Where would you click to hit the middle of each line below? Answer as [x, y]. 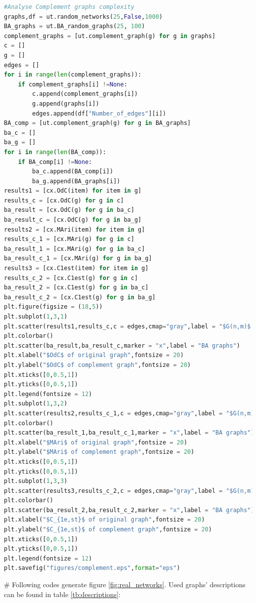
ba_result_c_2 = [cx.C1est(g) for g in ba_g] [80, 297]
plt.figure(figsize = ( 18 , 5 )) [53, 307]
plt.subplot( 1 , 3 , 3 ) [36, 481]
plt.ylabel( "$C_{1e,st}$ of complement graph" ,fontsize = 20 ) [108, 530]
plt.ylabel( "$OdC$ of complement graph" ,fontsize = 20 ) [97, 365]
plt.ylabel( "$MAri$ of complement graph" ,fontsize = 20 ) [99, 452]
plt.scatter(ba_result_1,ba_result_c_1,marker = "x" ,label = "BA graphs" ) [129, 433]
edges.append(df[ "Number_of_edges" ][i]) [99, 113]
